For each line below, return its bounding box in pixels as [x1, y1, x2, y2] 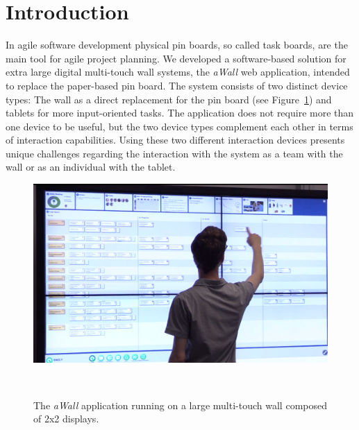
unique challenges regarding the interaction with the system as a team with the [6, 146, 343, 160]
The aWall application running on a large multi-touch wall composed [33, 397, 327, 412]
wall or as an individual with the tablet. [6, 160, 176, 174]
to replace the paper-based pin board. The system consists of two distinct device [6, 78, 348, 92]
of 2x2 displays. [33, 411, 99, 426]
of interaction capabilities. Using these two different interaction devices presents [6, 132, 345, 147]
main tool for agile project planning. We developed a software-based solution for [6, 51, 347, 65]
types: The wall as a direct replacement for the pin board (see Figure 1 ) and [6, 92, 332, 106]
